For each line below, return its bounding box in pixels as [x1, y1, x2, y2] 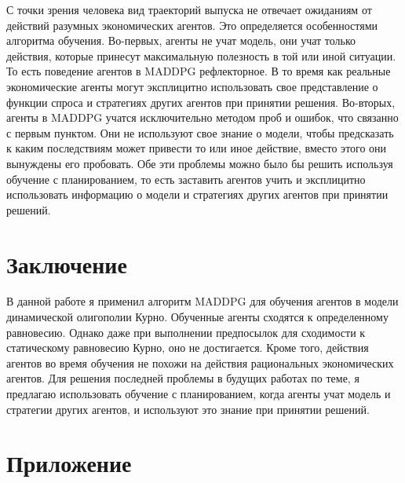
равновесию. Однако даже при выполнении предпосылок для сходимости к [6, 324, 366, 340]
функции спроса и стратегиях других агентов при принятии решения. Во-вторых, [6, 93, 396, 110]
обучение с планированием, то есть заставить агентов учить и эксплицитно [6, 170, 366, 187]
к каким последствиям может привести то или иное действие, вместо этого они [6, 140, 387, 156]
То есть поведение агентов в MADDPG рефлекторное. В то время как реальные [6, 63, 391, 79]
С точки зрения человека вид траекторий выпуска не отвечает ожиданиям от [6, 2, 372, 17]
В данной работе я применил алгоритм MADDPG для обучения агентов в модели [6, 293, 399, 309]
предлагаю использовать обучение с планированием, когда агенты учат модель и [6, 386, 391, 401]
